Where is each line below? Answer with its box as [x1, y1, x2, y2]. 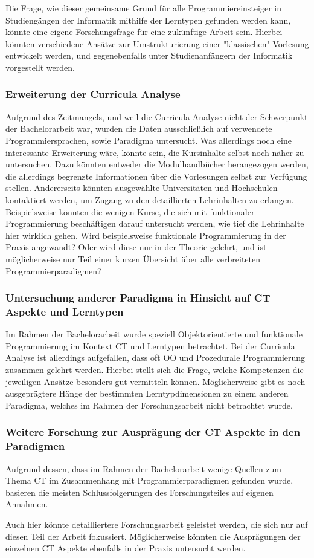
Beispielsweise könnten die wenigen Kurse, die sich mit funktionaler [5, 205, 255, 218]
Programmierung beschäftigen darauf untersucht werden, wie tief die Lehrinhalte [5, 217, 304, 230]
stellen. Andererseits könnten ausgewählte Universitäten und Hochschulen [5, 181, 278, 194]
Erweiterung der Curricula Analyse [5, 86, 181, 102]
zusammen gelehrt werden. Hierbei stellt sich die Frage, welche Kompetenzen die [5, 363, 304, 376]
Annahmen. [5, 498, 48, 510]
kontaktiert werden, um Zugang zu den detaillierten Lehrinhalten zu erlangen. [5, 193, 294, 206]
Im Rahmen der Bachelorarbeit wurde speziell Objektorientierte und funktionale [5, 328, 303, 340]
